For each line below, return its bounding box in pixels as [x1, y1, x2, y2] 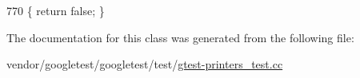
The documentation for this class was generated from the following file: [6, 29, 354, 45]
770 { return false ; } [6, 2, 105, 18]
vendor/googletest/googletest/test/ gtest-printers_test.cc [6, 56, 283, 72]
